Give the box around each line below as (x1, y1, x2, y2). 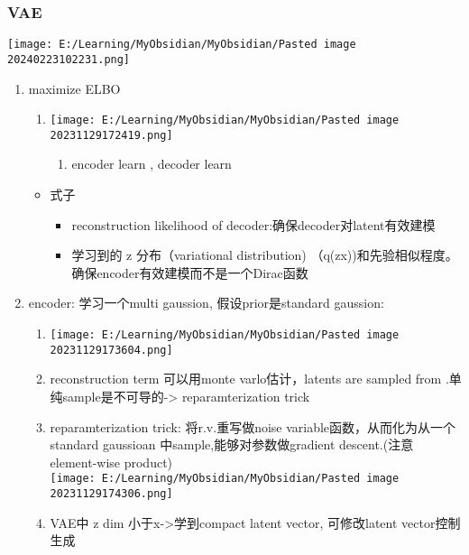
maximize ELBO (28, 79, 121, 97)
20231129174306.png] (50, 486, 173, 500)
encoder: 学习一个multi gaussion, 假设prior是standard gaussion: (28, 293, 384, 312)
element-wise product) (50, 452, 173, 471)
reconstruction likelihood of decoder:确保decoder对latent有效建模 (71, 215, 436, 234)
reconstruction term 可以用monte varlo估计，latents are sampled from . (50, 369, 449, 388)
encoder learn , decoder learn (71, 154, 232, 173)
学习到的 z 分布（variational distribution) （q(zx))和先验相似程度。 (71, 245, 458, 264)
